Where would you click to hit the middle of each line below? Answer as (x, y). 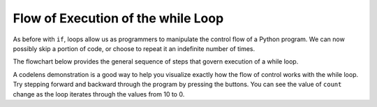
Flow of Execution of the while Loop (118, 18)
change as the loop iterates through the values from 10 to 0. (99, 94)
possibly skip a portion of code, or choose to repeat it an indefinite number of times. (134, 48)
